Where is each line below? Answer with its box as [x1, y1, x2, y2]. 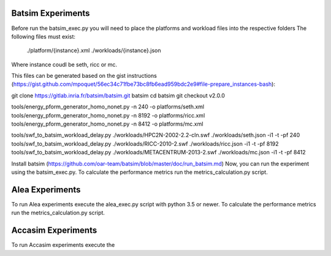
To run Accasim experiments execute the [11, 241, 115, 249]
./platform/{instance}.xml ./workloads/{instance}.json [26, 47, 162, 55]
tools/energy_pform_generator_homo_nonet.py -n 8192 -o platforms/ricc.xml [11, 111, 205, 119]
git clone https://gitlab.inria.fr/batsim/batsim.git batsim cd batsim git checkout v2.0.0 [11, 92, 225, 99]
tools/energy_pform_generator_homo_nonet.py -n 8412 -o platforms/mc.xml [11, 120, 204, 128]
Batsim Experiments [11, 8, 90, 18]
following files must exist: [11, 32, 76, 40]
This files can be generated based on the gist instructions [11, 72, 158, 80]
